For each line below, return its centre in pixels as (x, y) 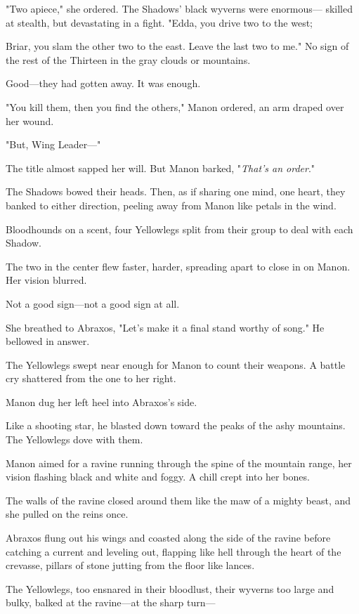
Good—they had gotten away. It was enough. (103, 83)
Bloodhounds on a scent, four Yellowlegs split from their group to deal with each (179, 229)
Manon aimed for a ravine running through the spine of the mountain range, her (179, 463)
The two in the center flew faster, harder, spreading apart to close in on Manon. (178, 266)
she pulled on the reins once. (67, 514)
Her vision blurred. (46, 280)
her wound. (30, 120)
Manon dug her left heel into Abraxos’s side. (102, 401)
